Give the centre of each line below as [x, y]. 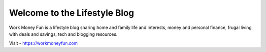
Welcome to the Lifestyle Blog [72, 13]
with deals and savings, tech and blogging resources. [63, 34]
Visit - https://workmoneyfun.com [44, 43]
